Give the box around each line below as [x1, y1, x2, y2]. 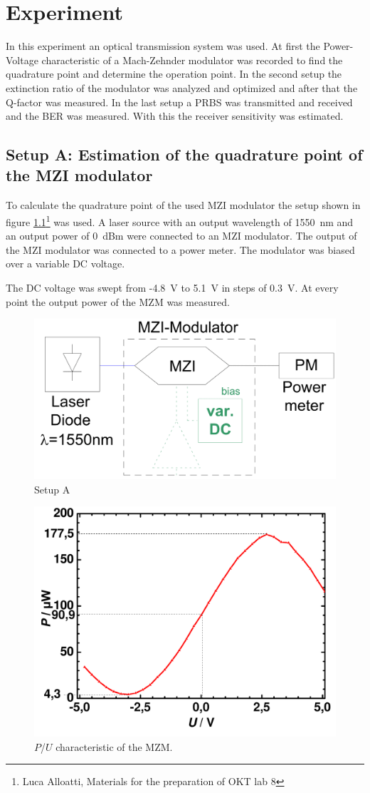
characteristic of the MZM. [55, 739, 173, 754]
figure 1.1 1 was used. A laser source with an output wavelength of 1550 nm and [6, 212, 354, 229]
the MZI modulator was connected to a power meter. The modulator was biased [6, 242, 355, 257]
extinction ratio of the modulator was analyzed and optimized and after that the [6, 80, 358, 95]
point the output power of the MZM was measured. [6, 294, 230, 309]
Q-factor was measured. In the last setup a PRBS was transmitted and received [6, 94, 353, 109]
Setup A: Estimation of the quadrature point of [6, 143, 363, 165]
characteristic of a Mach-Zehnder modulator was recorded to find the [41, 52, 343, 67]
